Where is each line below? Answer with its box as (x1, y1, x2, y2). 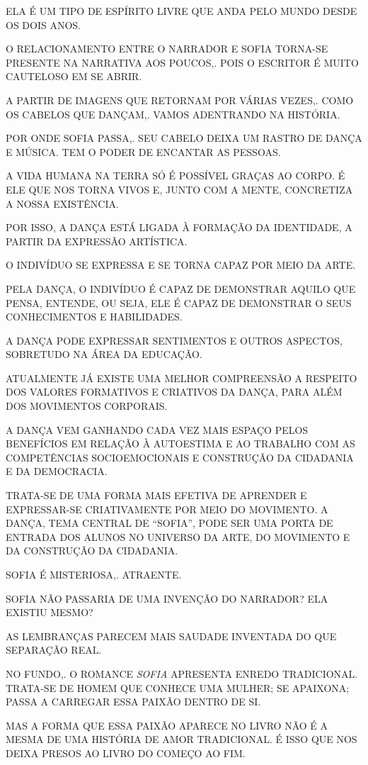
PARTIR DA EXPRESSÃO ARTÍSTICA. (6, 233, 188, 248)
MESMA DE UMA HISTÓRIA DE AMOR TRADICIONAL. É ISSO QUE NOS (6, 732, 357, 747)
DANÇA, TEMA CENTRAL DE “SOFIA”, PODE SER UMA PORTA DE (6, 515, 333, 530)
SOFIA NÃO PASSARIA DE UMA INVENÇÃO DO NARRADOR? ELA (6, 591, 328, 605)
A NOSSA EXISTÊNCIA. (6, 196, 119, 211)
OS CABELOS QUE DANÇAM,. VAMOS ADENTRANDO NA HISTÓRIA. (6, 106, 340, 121)
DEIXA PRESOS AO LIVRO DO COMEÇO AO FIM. (6, 745, 246, 760)
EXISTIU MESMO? (6, 605, 93, 620)
